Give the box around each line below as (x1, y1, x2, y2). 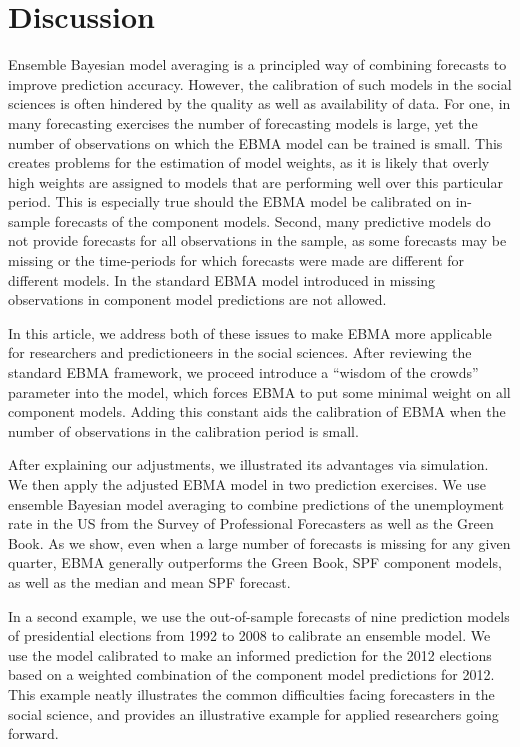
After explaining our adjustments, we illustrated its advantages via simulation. (8, 454, 489, 475)
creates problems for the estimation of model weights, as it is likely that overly (8, 152, 490, 173)
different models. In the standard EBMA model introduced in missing (8, 269, 436, 290)
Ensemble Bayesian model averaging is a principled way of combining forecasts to (8, 54, 507, 75)
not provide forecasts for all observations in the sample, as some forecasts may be (8, 230, 507, 251)
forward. (8, 723, 59, 744)
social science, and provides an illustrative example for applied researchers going (8, 703, 499, 724)
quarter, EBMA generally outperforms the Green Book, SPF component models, (8, 552, 502, 573)
